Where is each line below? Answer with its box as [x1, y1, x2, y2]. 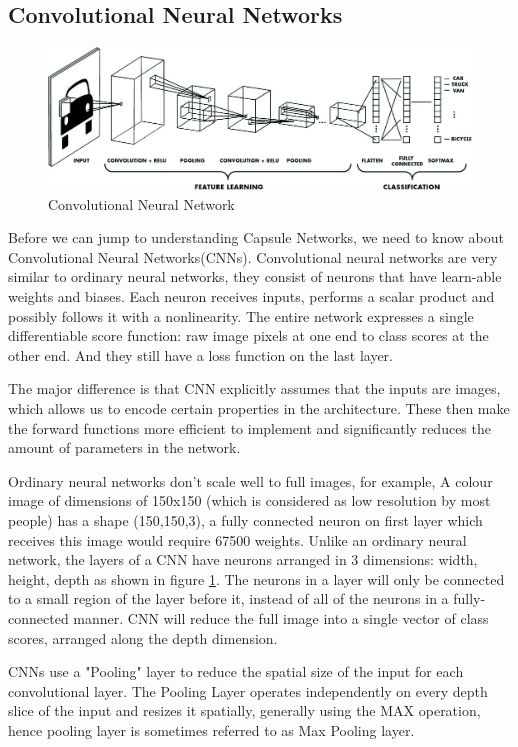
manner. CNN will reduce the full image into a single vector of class [73, 607, 489, 628]
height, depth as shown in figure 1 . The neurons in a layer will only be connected [8, 568, 505, 589]
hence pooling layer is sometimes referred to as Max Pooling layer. [8, 719, 415, 740]
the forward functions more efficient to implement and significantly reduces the [8, 417, 491, 438]
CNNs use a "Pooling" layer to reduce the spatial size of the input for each [8, 661, 464, 682]
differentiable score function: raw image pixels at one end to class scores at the [8, 325, 489, 346]
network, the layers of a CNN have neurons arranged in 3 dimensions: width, [8, 549, 478, 570]
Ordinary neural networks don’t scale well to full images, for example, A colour [8, 470, 493, 491]
